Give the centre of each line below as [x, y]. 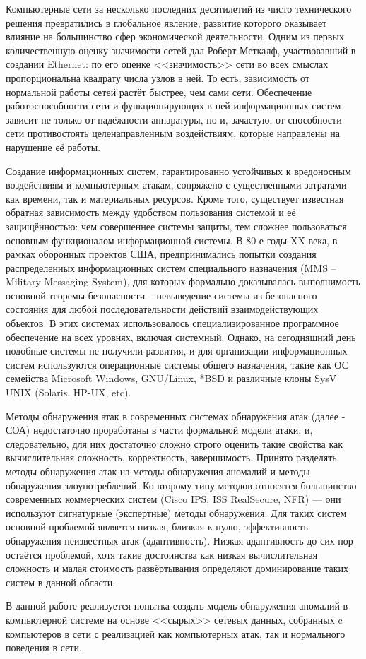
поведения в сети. [44, 647]
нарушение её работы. [53, 147]
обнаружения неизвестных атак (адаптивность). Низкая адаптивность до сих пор [179, 540]
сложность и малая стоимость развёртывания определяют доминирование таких [177, 568]
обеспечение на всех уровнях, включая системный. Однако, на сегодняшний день [181, 337]
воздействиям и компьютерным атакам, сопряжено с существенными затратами [176, 185]
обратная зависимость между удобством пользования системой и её [151, 212]
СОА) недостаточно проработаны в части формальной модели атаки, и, [159, 430]
